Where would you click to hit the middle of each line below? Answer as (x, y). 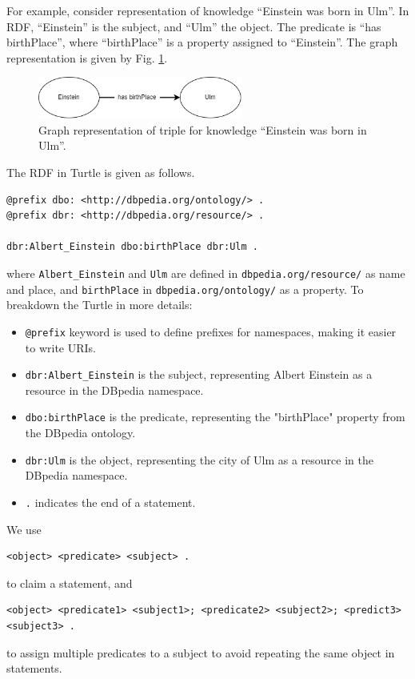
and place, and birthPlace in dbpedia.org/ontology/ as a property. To (185, 289)
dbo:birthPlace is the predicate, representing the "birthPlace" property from (215, 417)
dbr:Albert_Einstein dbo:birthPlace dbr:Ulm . (132, 247)
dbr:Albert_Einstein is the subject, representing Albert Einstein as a (199, 374)
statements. (34, 668)
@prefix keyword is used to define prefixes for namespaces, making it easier (211, 331)
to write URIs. (60, 347)
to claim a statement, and (70, 583)
